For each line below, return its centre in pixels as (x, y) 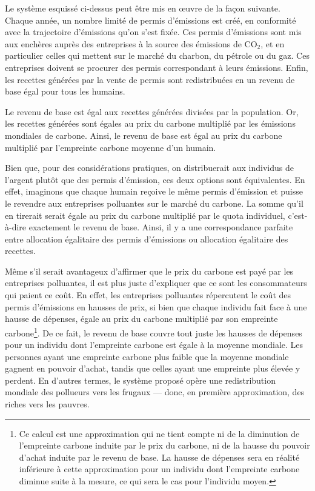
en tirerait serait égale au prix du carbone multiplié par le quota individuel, (145, 215)
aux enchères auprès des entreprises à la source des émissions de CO (131, 43)
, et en (273, 43)
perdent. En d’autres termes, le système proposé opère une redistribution (140, 380)
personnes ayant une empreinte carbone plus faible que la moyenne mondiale (147, 356)
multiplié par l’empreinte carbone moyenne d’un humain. (111, 147)
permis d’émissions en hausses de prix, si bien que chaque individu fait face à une (156, 306)
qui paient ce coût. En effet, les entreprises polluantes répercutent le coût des (148, 295)
